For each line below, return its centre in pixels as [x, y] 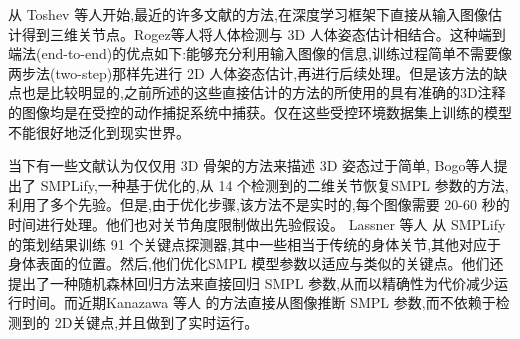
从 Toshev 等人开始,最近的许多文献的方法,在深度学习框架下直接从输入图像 [248, 14]
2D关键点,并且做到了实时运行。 [156, 321]
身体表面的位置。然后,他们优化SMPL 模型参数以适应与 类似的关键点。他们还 [256, 263]
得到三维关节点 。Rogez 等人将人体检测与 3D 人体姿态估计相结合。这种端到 [263, 33]
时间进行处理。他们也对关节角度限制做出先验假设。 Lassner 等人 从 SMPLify [257, 223]
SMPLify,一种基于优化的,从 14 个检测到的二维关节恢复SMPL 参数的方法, [274, 184]
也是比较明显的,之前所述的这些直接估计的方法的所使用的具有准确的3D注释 [263, 92]
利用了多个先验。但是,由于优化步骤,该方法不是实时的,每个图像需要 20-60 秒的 [259, 204]
